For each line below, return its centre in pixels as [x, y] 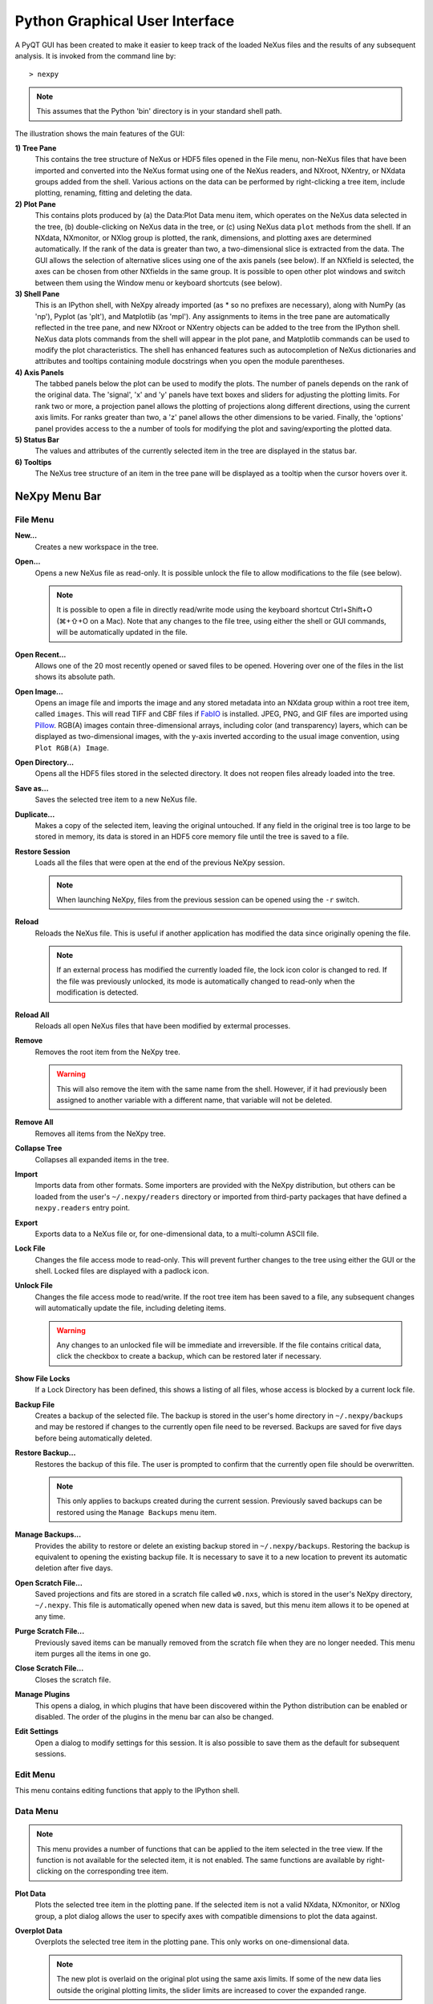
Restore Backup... [45, 1453]
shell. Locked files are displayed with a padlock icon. [122, 1271]
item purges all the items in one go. [93, 1654]
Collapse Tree [38, 1148]
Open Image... [39, 691]
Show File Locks [42, 1378]
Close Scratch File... [49, 1668]
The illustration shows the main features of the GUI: [100, 133]
